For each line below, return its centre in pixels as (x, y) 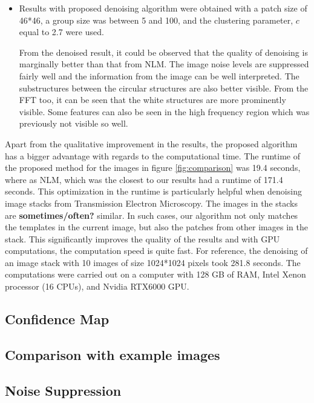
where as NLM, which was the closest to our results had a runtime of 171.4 (144, 179)
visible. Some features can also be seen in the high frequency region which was (164, 111)
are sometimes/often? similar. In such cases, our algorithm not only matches (152, 215)
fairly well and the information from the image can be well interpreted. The (159, 75)
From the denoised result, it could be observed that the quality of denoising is (163, 52)
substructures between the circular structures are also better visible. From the (164, 88)
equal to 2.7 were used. (61, 32)
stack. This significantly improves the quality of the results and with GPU (142, 238)
